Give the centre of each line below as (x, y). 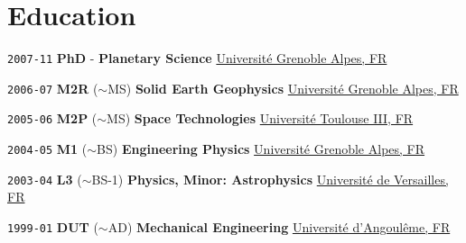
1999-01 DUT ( (53, 227)
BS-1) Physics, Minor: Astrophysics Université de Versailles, (270, 179)
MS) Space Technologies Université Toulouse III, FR (260, 118)
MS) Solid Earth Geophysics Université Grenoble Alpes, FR (283, 88)
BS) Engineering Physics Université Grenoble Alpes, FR (261, 149)
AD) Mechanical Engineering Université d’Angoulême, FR (279, 227)
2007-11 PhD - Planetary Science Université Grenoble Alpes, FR (197, 58)
